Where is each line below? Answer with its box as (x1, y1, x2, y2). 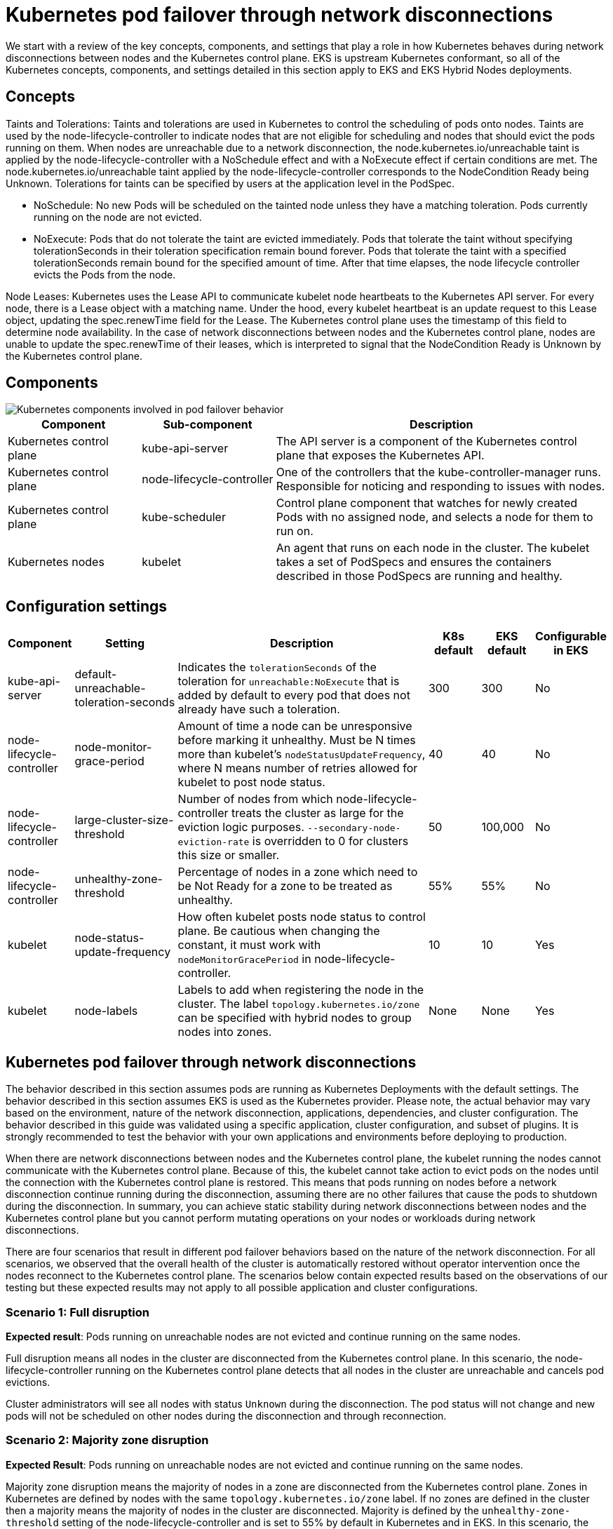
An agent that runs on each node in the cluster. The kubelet (276, 541, 590, 555)
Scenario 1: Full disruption (6, 1305, 149, 1319)
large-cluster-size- (74, 813, 174, 828)
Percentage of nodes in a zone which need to (177, 865, 418, 880)
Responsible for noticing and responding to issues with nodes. (276, 479, 605, 494)
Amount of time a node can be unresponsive (177, 719, 412, 734)
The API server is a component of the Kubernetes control (276, 434, 577, 449)
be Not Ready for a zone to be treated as (177, 879, 393, 894)
